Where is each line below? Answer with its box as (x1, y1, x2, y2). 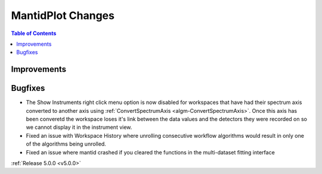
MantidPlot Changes (11, 9, 114, 22)
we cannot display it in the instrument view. (26, 124, 132, 131)
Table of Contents (11, 30, 57, 37)
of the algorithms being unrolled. (26, 140, 107, 148)
